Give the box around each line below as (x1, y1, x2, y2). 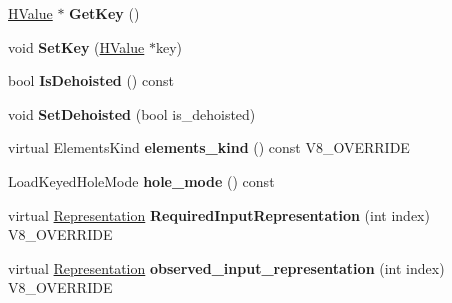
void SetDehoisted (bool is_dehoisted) (8, 103, 256, 124)
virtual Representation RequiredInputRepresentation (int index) (8, 204, 430, 225)
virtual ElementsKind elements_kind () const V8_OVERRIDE (8, 137, 410, 158)
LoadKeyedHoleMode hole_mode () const (8, 170, 275, 191)
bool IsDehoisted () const (8, 70, 174, 91)
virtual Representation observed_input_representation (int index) (8, 257, 445, 278)
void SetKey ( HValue (8, 36, 145, 57)
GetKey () (69, 3, 140, 23)
